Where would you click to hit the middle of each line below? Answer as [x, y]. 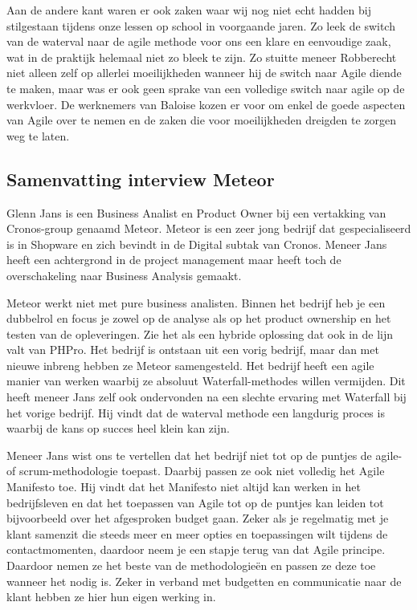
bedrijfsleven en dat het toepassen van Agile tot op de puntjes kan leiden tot [195, 502]
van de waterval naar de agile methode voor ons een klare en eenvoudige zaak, [199, 41]
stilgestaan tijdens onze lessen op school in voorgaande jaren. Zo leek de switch [201, 25]
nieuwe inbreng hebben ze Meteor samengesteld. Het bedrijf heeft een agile [190, 365]
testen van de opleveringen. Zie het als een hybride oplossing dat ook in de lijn [200, 333]
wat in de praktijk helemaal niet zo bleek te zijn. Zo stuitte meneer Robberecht [202, 57]
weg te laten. [38, 135]
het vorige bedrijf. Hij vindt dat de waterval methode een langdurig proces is [196, 412]
